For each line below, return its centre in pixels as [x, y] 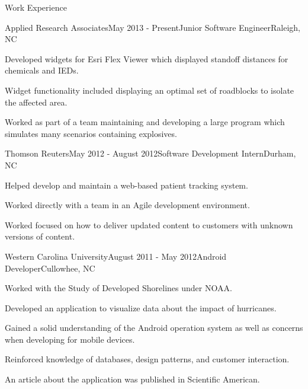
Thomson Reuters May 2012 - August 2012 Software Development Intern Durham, [150, 153]
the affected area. [36, 102]
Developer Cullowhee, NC [50, 268]
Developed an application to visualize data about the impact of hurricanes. [141, 307]
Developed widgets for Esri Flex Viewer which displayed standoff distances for [147, 58]
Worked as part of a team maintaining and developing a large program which [145, 122]
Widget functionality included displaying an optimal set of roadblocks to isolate [150, 90]
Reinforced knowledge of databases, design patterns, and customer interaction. [147, 359]
